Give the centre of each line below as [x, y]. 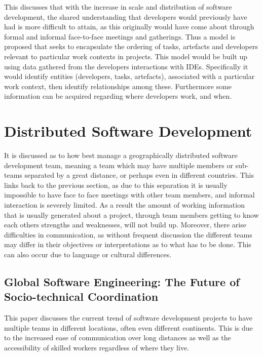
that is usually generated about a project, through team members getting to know [131, 214]
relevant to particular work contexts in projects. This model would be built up [126, 56]
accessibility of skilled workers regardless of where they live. [97, 347]
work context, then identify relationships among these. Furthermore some [118, 86]
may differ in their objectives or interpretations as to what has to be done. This [128, 244]
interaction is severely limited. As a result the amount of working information [124, 205]
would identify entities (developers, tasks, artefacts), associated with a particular [129, 76]
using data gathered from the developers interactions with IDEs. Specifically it [126, 66]
